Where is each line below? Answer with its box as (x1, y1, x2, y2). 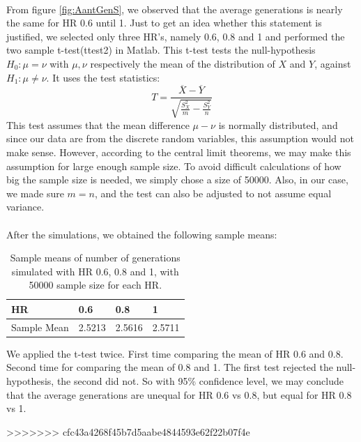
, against (314, 56, 351, 70)
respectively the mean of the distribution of (90, 56, 275, 70)
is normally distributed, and (218, 117, 338, 132)
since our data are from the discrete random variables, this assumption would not (6, 131, 354, 146)
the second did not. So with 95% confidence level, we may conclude (56, 374, 344, 388)
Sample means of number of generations (10, 250, 180, 265)
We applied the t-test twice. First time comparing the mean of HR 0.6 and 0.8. (6, 346, 344, 360)
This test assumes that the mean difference (6, 117, 190, 132)
